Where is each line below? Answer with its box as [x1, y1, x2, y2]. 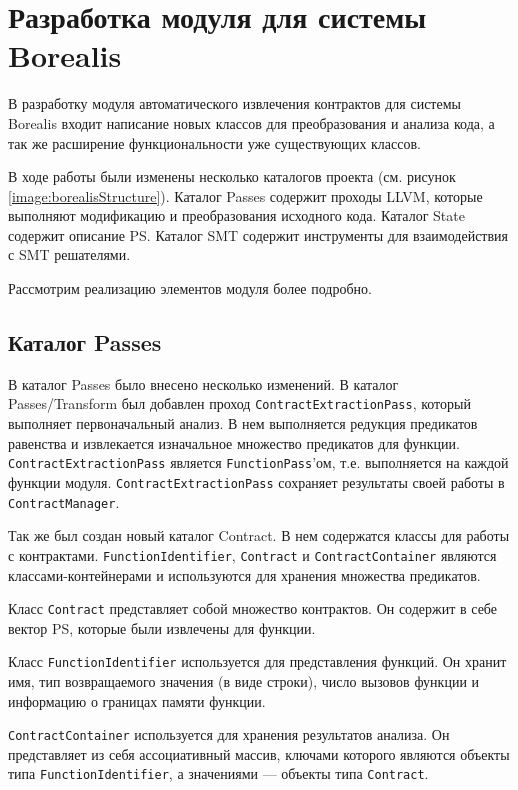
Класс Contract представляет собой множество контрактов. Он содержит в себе [8, 598, 498, 619]
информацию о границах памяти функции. [8, 690, 266, 711]
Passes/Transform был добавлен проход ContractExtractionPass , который [8, 393, 471, 414]
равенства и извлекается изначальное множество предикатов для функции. [8, 432, 460, 453]
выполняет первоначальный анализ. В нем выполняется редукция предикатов [8, 413, 478, 434]
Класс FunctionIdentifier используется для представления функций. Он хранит [8, 651, 507, 672]
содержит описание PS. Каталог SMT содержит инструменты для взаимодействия [8, 224, 509, 245]
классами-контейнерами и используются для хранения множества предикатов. [8, 564, 481, 585]
